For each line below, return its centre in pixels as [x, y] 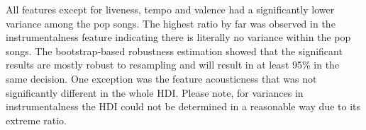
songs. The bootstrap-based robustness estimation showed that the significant [174, 51]
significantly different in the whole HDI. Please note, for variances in [155, 92]
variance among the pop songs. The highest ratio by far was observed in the [171, 23]
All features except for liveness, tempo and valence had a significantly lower [170, 9]
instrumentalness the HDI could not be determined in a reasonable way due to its [183, 106]
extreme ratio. [37, 120]
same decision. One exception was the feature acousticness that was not [161, 78]
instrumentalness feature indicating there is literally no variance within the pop [178, 37]
